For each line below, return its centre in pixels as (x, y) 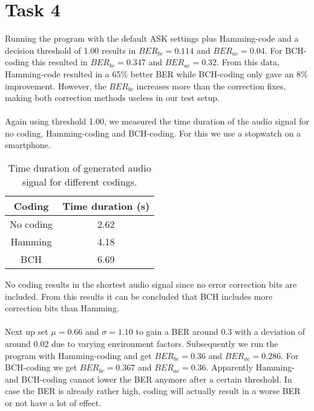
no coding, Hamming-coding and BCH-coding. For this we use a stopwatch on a (153, 133)
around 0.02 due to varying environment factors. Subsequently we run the (142, 344)
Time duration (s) (106, 206)
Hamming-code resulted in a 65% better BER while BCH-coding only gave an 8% (156, 73)
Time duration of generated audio (80, 168)
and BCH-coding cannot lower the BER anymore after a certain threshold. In (149, 379)
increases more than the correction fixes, (211, 86)
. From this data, (248, 62)
